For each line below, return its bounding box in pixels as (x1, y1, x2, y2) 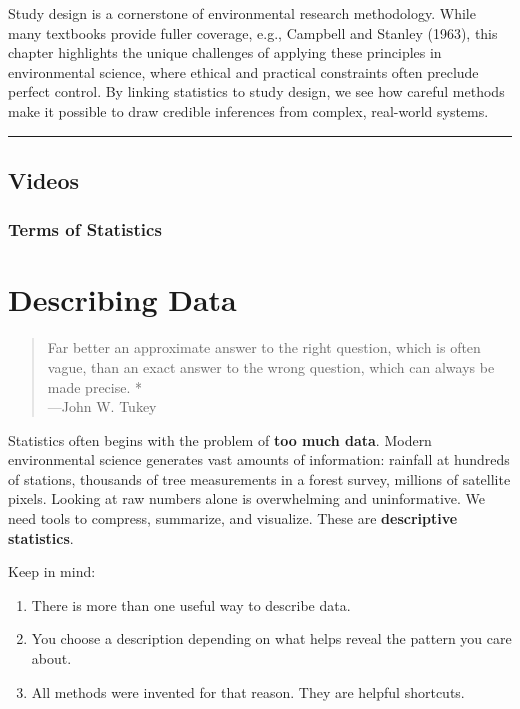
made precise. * (47, 376, 143, 397)
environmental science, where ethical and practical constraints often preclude (8, 61, 479, 82)
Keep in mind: (8, 561, 96, 582)
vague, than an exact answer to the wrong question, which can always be (47, 356, 495, 377)
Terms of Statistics (8, 217, 162, 242)
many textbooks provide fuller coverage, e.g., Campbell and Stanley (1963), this (8, 22, 498, 43)
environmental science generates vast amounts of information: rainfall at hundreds (8, 449, 510, 470)
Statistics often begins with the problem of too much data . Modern (8, 429, 432, 450)
